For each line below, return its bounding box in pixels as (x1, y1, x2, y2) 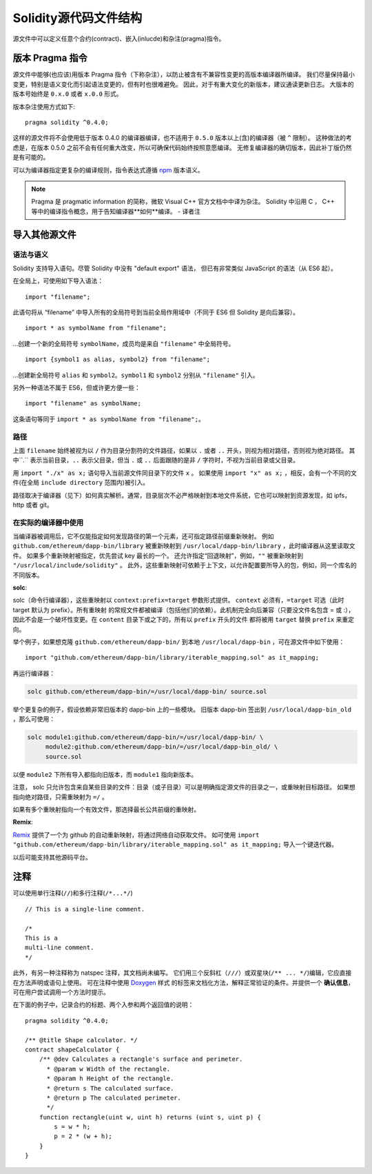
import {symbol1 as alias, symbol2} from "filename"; (25, 356, 210, 363)
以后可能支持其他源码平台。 (12, 853, 92, 861)
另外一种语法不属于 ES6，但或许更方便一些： (12, 383, 141, 392)
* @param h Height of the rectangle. (46, 1075, 174, 1082)
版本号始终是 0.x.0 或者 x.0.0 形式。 (12, 90, 123, 98)
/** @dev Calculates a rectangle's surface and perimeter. (39, 1055, 243, 1063)
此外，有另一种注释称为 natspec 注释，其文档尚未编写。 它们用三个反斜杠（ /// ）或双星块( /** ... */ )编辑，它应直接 (12, 969, 352, 977)
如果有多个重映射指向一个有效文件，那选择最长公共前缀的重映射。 (12, 805, 200, 813)
